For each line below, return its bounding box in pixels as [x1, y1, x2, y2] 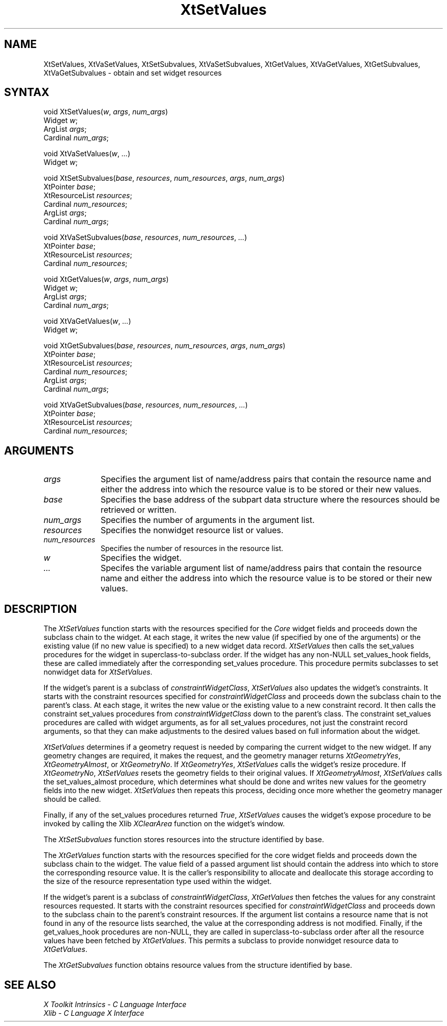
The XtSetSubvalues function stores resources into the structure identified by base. [43, 835, 325, 844]
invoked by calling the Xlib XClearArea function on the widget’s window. [43, 819, 285, 828]
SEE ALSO [4, 978, 56, 991]
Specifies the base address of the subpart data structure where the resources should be [101, 494, 440, 505]
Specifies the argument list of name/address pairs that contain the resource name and [101, 474, 432, 485]
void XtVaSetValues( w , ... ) [43, 149, 131, 158]
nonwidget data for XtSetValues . [43, 667, 153, 677]
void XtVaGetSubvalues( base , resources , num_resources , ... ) [43, 400, 248, 410]
